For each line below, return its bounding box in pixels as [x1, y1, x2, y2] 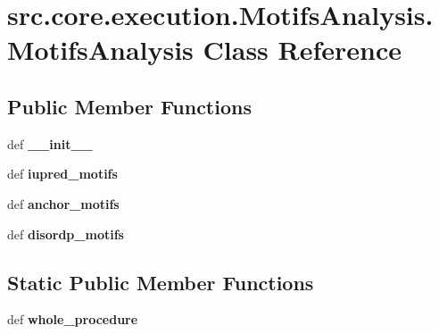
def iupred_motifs [7, 164, 118, 183]
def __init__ [7, 134, 93, 153]
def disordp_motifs [7, 224, 124, 243]
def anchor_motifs [7, 194, 120, 213]
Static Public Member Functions [7, 268, 314, 296]
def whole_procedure [7, 310, 138, 329]
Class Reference [203, 31, 402, 68]
